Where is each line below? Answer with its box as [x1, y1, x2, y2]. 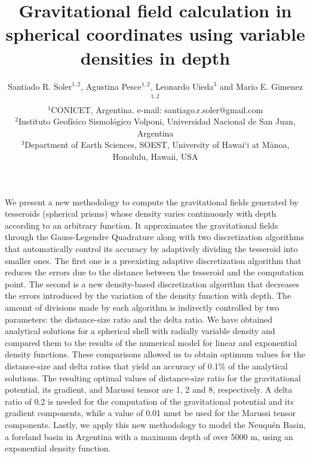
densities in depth [80, 45, 231, 69]
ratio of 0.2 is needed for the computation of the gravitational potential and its [5, 395, 294, 407]
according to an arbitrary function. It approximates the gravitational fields [5, 219, 278, 231]
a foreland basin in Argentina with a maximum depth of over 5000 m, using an [5, 430, 293, 442]
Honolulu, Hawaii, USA [112, 150, 198, 163]
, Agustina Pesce [81, 80, 142, 92]
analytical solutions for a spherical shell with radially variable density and [5, 324, 275, 337]
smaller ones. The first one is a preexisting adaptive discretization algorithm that [5, 254, 302, 266]
